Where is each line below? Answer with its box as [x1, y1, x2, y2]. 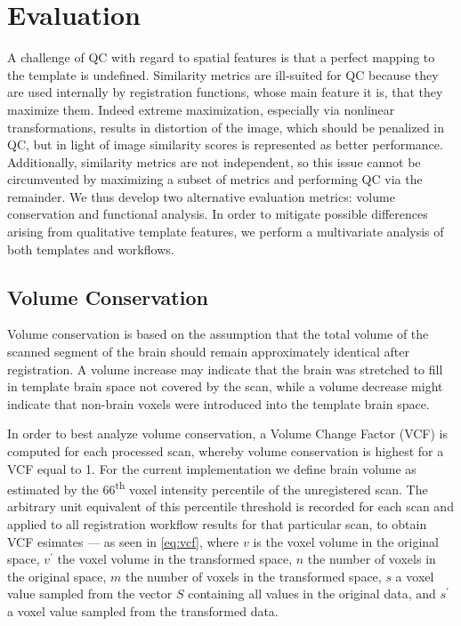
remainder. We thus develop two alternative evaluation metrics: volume [7, 187, 395, 205]
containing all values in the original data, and [188, 584, 436, 603]
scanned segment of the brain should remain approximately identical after [7, 342, 409, 361]
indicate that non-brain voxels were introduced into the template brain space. [7, 394, 430, 413]
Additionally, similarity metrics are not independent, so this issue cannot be [7, 152, 421, 171]
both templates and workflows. [7, 239, 174, 258]
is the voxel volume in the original [253, 532, 439, 550]
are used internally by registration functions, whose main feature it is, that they [7, 83, 443, 101]
